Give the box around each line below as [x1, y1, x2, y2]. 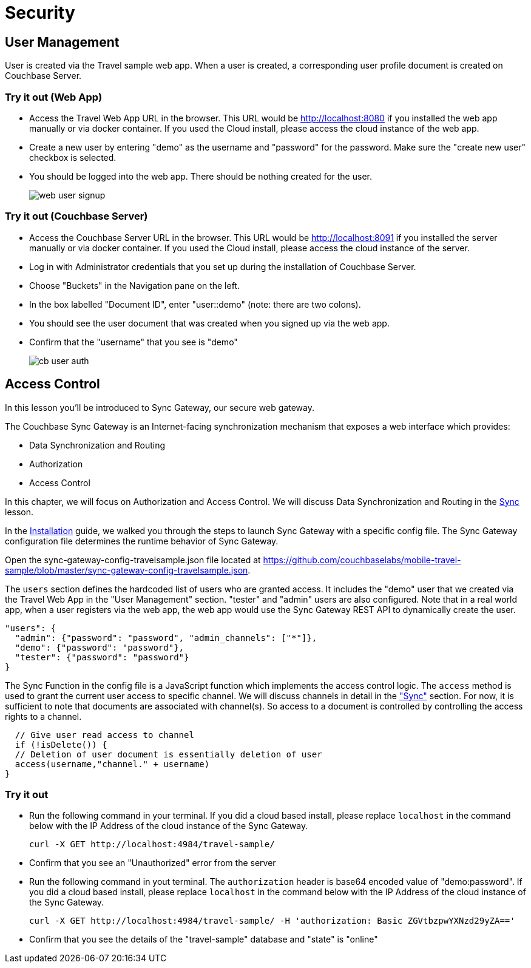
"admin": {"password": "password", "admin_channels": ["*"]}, [15, 632, 317, 643]
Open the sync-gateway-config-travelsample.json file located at [5, 554, 261, 565]
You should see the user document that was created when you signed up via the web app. [29, 317, 390, 328]
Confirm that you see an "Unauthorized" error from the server [29, 858, 276, 868]
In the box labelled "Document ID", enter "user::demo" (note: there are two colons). [29, 299, 361, 310]
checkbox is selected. [29, 152, 117, 163]
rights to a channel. [5, 711, 82, 722]
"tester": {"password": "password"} [15, 652, 189, 662]
